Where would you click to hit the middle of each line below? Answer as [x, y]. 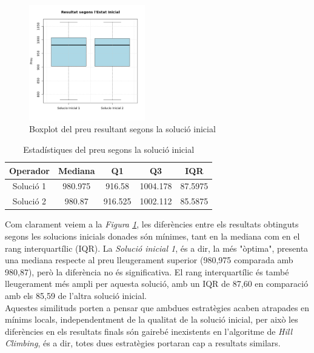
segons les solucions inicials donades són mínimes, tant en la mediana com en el [152, 236]
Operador [29, 170]
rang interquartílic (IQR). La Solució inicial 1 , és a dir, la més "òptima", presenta [157, 248]
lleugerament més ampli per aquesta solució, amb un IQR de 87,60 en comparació [157, 284]
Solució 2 [29, 201]
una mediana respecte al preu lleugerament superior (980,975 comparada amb [149, 260]
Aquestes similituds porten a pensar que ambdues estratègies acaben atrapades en [157, 307]
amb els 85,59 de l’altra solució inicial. [76, 295]
